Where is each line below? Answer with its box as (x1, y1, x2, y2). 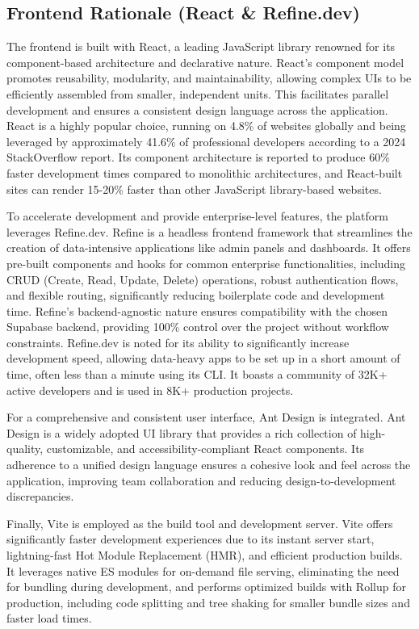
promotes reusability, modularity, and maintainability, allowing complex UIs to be (6, 69, 412, 86)
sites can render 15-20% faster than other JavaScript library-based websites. (6, 180, 382, 197)
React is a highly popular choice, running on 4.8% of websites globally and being (6, 117, 406, 134)
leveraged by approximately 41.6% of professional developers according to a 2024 (6, 132, 406, 149)
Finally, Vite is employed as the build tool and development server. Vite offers (6, 514, 393, 531)
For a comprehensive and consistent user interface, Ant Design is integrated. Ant (6, 409, 406, 426)
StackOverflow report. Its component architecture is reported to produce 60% (6, 149, 390, 166)
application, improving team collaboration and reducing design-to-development (6, 472, 396, 489)
